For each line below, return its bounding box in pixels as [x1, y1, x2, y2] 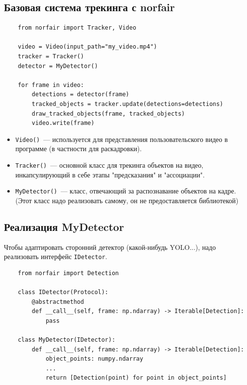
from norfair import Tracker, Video [18, 24, 137, 32]
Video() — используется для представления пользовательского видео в [15, 134, 228, 144]
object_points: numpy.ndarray [45, 355, 143, 363]
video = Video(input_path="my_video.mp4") [18, 43, 157, 51]
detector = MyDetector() [18, 62, 98, 70]
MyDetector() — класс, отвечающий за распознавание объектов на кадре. [15, 186, 236, 196]
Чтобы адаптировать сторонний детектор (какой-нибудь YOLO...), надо [4, 242, 216, 252]
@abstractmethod [32, 298, 84, 305]
